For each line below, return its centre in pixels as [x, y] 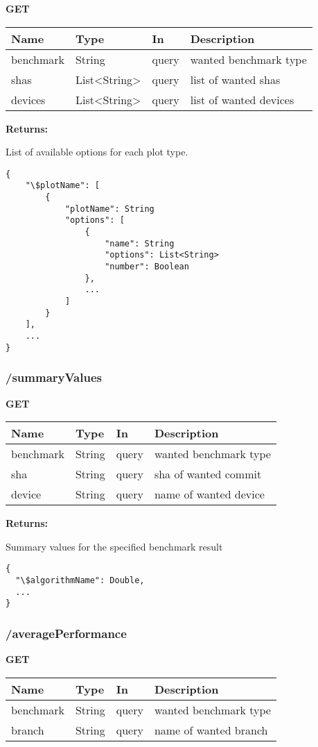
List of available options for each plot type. [97, 152]
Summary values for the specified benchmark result [114, 546]
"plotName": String [109, 209]
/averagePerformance [66, 633]
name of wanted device [209, 494]
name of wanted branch [211, 730]
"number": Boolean [147, 267]
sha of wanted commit [208, 474]
